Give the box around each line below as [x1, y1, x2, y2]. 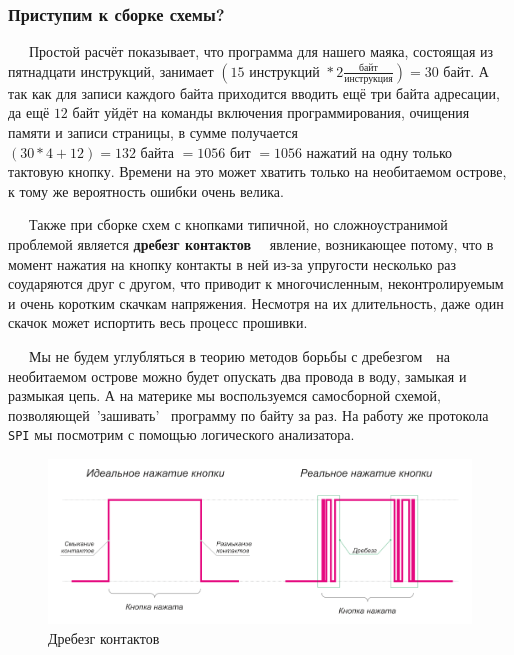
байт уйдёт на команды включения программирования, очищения [72, 102, 470, 123]
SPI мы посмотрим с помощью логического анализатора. [8, 424, 355, 445]
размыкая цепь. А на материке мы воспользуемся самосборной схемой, [8, 385, 441, 406]
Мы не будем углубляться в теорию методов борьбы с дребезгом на [28, 345, 450, 366]
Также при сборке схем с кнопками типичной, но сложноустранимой [28, 214, 448, 235]
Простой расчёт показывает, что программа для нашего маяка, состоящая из [28, 41, 494, 62]
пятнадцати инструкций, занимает [8, 60, 214, 81]
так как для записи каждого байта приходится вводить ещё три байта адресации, [8, 82, 500, 103]
